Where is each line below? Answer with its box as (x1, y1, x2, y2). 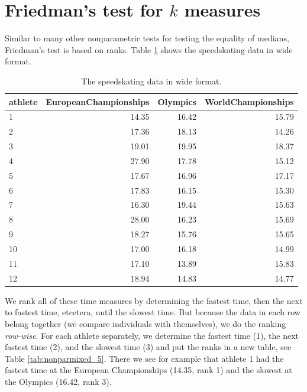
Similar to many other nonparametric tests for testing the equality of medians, (5, 32, 289, 44)
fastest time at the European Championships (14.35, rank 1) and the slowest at (5, 364, 292, 376)
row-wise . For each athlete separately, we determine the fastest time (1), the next (5, 329, 299, 341)
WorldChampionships (204, 95, 294, 107)
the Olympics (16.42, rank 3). (5, 375, 112, 387)
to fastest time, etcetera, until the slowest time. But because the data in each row (5, 306, 300, 318)
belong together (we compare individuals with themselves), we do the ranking (5, 317, 286, 329)
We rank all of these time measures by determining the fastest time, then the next (5, 294, 303, 306)
